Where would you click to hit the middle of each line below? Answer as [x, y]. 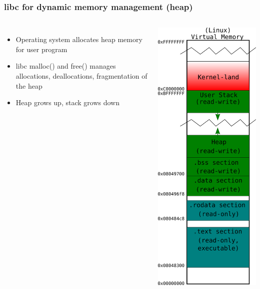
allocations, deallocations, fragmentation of [81, 76]
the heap [29, 85]
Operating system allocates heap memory [79, 39]
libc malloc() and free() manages [66, 66]
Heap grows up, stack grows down [67, 102]
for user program [41, 49]
